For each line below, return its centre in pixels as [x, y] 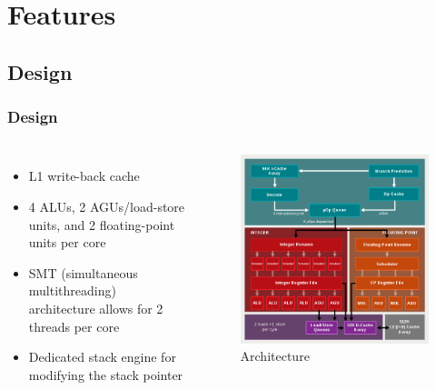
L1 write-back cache [84, 176]
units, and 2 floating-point [102, 224]
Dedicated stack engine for [102, 357]
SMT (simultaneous [83, 272]
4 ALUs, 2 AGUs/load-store [107, 206]
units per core [67, 242]
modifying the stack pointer [106, 374]
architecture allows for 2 [96, 308]
